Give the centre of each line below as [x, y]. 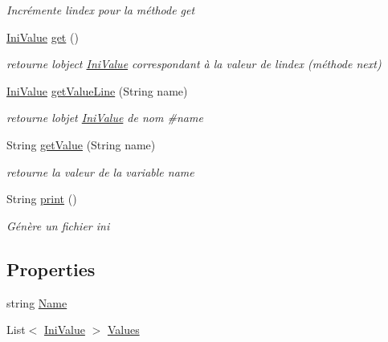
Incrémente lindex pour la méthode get [101, 10]
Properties [51, 269]
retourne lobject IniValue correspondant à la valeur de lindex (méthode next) [194, 64]
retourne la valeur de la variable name [100, 171]
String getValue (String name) [81, 144]
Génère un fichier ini [58, 225]
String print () [42, 199]
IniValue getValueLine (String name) [97, 90]
